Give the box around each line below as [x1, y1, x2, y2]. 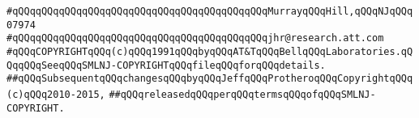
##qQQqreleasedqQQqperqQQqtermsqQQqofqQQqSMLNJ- [109, 88, 376, 100]
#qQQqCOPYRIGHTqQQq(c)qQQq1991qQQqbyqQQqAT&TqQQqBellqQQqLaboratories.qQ [6, 45, 413, 57]
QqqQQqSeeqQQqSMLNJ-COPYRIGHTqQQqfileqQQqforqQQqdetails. [6, 59, 326, 71]
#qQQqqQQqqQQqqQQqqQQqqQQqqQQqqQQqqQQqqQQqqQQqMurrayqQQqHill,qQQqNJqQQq [6, 6, 413, 17]
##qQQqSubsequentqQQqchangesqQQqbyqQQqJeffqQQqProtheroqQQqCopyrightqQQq [6, 73, 413, 85]
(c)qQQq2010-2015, [6, 88, 105, 100]
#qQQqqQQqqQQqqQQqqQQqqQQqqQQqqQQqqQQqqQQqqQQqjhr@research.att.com [6, 32, 384, 44]
